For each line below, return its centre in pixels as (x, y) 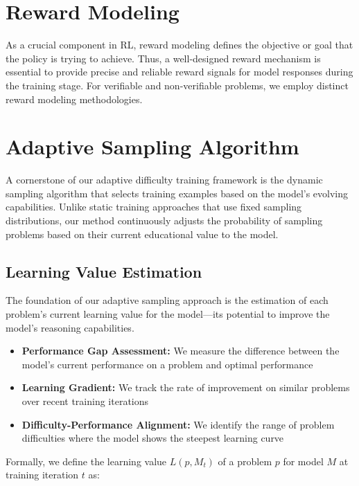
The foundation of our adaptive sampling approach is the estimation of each (167, 300)
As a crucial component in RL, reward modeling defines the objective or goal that (179, 45)
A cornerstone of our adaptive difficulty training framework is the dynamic (164, 180)
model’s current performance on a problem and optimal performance (167, 364)
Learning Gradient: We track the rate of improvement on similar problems (186, 387)
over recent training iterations (85, 400)
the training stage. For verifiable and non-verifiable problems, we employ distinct (177, 85)
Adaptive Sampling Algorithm (152, 146)
